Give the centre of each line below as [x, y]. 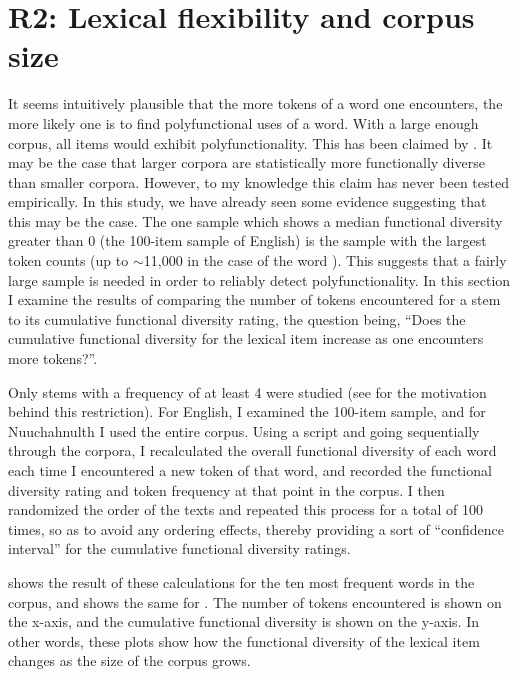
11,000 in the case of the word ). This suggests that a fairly [325, 260]
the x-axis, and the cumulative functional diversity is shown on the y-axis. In [243, 621]
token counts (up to [68, 260]
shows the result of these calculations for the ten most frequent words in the [241, 581]
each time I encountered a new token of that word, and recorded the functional [250, 470]
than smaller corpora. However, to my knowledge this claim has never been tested [258, 181]
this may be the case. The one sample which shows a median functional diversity [255, 220]
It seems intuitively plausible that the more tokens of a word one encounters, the [255, 103]
